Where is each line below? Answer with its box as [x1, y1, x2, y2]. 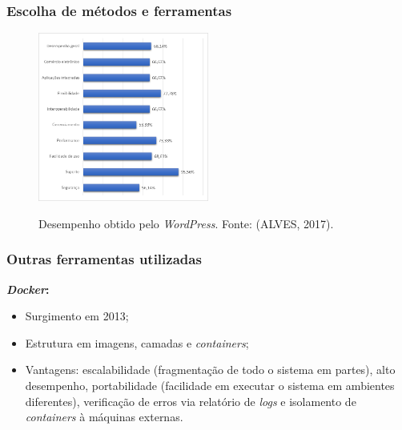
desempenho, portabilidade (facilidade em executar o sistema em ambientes [25, 377, 395, 394]
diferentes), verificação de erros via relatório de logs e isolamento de [25, 392, 356, 409]
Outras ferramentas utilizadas [6, 249, 202, 269]
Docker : [6, 280, 50, 297]
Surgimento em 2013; [25, 307, 129, 324]
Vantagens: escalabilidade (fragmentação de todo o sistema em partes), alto [25, 361, 396, 378]
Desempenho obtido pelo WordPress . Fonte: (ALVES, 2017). [38, 215, 334, 231]
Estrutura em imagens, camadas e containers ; [25, 334, 249, 351]
